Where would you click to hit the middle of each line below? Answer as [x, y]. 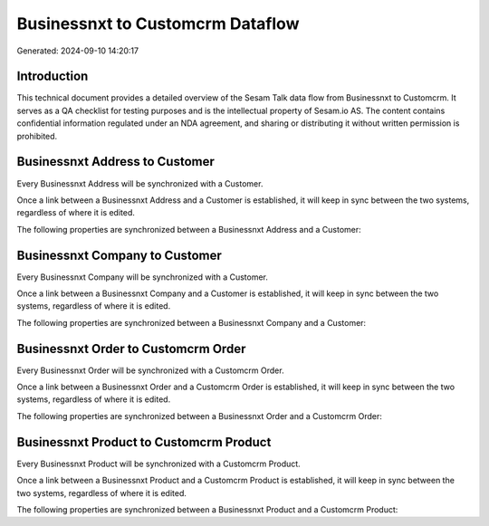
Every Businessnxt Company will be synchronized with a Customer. [143, 277]
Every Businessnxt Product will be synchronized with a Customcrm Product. [158, 464]
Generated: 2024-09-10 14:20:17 [78, 51]
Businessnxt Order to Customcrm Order [131, 349]
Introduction [53, 77]
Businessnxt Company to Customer [119, 255]
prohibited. [37, 136]
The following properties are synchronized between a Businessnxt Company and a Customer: [192, 322]
